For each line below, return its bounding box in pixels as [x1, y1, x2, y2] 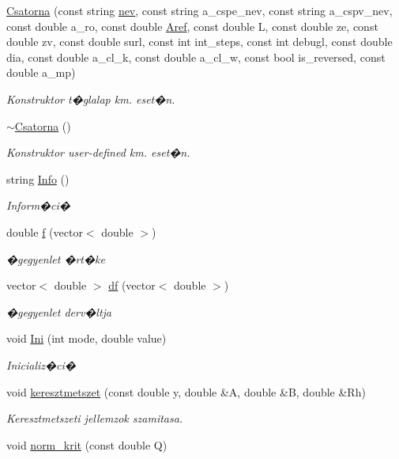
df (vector [108, 277, 156, 294]
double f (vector [6, 223, 83, 240]
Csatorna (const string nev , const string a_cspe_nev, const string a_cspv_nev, [6, 2, 393, 18]
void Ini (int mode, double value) [6, 330, 167, 347]
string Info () [6, 170, 70, 187]
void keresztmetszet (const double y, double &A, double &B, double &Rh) [6, 383, 366, 400]
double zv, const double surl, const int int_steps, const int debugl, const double [6, 33, 393, 50]
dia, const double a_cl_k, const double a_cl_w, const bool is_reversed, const [6, 48, 386, 65]
